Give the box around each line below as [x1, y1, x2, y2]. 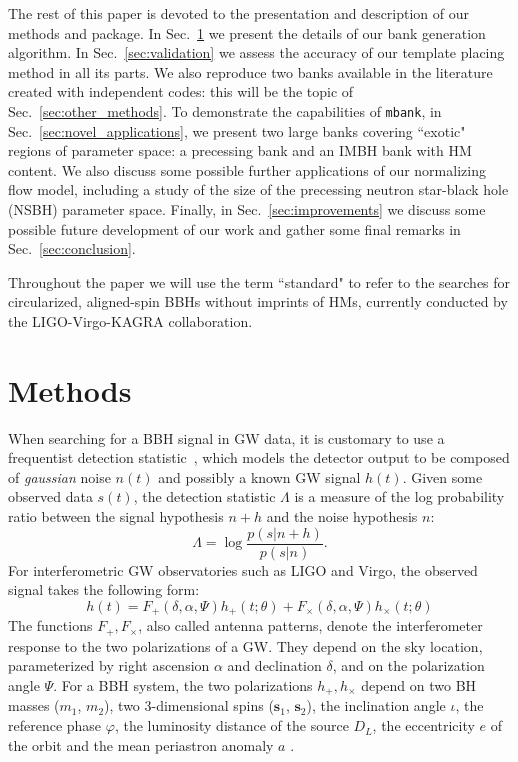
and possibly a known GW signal [158, 466, 361, 487]
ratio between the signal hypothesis [8, 506, 224, 527]
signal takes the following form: [8, 579, 200, 600]
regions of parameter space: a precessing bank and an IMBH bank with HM [8, 140, 472, 161]
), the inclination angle [306, 695, 446, 716]
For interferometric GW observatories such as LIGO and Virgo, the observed [8, 559, 478, 580]
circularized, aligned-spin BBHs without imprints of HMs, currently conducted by [8, 291, 508, 312]
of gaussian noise [8, 466, 111, 487]
